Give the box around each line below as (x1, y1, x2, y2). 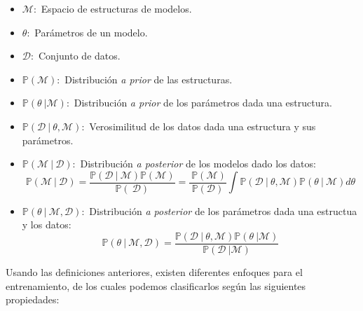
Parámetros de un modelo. (34, 25, 148, 39)
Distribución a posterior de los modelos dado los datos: (80, 156, 316, 171)
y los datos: (22, 217, 71, 232)
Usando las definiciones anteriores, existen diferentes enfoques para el (6, 265, 303, 279)
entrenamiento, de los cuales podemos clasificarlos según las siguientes (6, 278, 306, 293)
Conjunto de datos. (38, 48, 121, 63)
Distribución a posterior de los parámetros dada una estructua (89, 203, 357, 218)
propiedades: (6, 292, 60, 307)
